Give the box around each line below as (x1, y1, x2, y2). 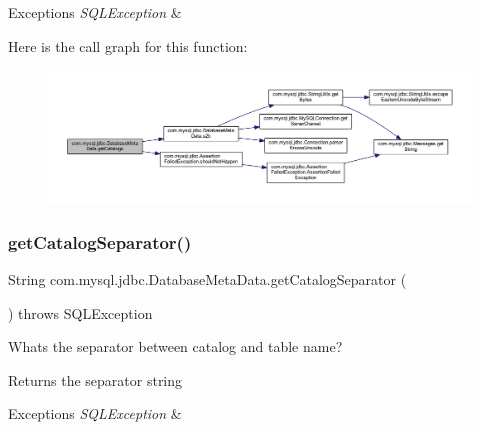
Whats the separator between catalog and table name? (8, 336, 343, 357)
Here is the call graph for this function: (8, 35, 248, 56)
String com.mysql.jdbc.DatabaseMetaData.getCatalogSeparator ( (8, 268, 407, 289)
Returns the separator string (8, 369, 183, 390)
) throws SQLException (8, 302, 153, 323)
